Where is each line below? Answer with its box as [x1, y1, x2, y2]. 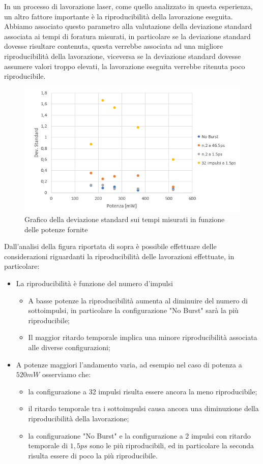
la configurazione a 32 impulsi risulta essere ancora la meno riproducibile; [28, 386, 257, 396]
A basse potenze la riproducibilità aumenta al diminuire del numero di [28, 295, 248, 305]
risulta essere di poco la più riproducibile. [28, 450, 158, 460]
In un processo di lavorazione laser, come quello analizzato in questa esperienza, [4, 1, 253, 11]
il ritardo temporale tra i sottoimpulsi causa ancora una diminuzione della [28, 403, 259, 414]
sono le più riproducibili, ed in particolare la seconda [90, 440, 254, 451]
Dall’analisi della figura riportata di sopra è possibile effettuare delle [4, 241, 217, 252]
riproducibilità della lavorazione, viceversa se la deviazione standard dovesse [4, 50, 241, 61]
